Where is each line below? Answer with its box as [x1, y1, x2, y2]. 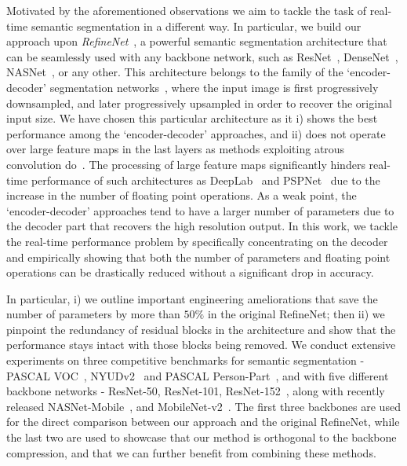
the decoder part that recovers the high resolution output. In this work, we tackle [6, 218, 398, 234]
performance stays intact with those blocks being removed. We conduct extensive [6, 336, 396, 353]
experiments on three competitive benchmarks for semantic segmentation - [6, 352, 365, 369]
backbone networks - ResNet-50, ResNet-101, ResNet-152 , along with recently [6, 383, 385, 399]
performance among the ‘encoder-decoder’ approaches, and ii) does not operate [6, 125, 386, 141]
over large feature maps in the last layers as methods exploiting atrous [6, 141, 345, 157]
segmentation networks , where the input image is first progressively [49, 79, 379, 95]
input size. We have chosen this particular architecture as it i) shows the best [6, 110, 378, 127]
